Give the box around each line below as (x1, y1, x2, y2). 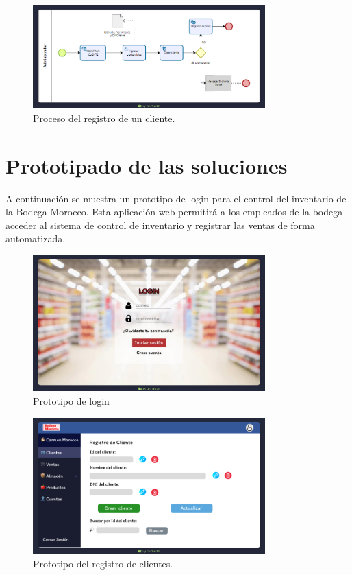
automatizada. (5, 231, 66, 246)
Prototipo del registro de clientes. (33, 556, 173, 570)
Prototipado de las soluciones (5, 151, 288, 179)
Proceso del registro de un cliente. (33, 110, 175, 125)
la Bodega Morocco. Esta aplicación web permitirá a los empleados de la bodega (5, 204, 343, 219)
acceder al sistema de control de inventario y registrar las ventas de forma (5, 218, 315, 232)
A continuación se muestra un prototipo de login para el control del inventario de (5, 191, 347, 205)
